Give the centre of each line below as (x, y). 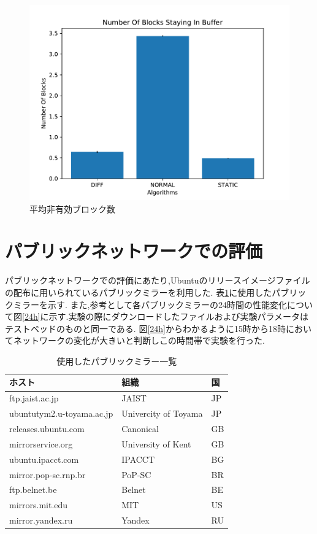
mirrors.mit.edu (39, 505)
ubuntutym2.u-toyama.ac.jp (61, 413)
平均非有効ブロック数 (72, 208)
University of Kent (156, 443)
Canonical (140, 428)
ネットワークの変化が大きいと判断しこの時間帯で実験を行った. (139, 340)
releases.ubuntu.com (47, 428)
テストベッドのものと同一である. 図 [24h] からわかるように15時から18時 (145, 328)
